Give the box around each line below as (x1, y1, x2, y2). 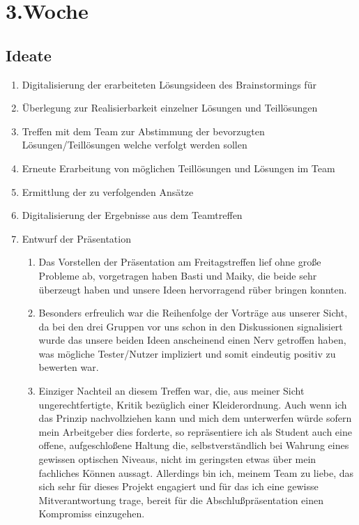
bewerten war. (38, 360, 99, 374)
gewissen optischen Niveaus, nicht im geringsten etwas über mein (38, 452, 316, 466)
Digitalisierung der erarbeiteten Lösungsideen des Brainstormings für (22, 77, 316, 91)
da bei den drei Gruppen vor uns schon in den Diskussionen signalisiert (38, 319, 343, 333)
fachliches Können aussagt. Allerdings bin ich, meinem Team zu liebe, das (38, 465, 354, 480)
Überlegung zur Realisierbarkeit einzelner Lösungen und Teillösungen (22, 100, 318, 115)
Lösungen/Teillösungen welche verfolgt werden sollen (22, 137, 247, 152)
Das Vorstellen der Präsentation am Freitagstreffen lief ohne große (38, 254, 321, 269)
